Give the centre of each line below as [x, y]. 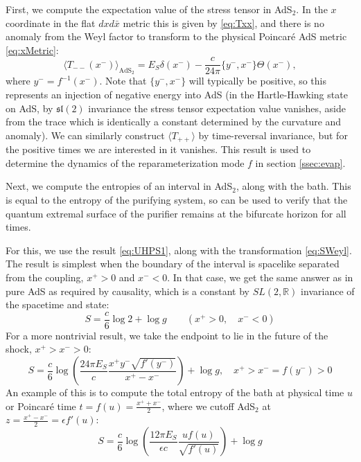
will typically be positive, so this [258, 81]
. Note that [123, 81]
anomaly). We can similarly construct [85, 135]
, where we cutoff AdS [209, 406]
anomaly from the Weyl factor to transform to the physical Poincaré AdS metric [176, 36]
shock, [19, 349]
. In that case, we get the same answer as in [260, 277]
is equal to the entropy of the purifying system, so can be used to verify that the [177, 200]
